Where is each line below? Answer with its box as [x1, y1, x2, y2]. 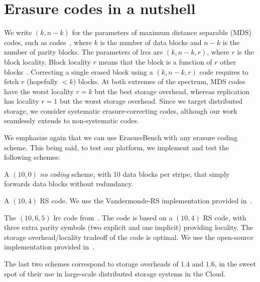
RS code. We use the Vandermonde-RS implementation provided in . [40, 195, 252, 206]
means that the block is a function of [98, 56, 212, 67]
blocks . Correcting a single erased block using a [4, 66, 153, 77]
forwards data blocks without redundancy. [4, 178, 134, 189]
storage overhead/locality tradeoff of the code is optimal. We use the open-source [4, 231, 253, 242]
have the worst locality [4, 86, 74, 96]
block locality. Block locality [4, 56, 91, 67]
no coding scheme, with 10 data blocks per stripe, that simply [40, 168, 230, 179]
